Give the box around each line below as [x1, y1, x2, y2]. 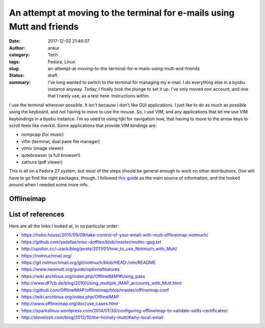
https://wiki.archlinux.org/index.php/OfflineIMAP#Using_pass [21, 273, 145, 279]
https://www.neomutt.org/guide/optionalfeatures [21, 266, 120, 272]
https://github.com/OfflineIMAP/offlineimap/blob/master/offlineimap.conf [21, 287, 169, 293]
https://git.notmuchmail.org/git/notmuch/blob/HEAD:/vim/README [21, 260, 156, 266]
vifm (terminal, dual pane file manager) [21, 138, 100, 144]
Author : [9, 45, 26, 51]
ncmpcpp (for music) [21, 131, 64, 137]
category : [9, 52, 30, 58]
